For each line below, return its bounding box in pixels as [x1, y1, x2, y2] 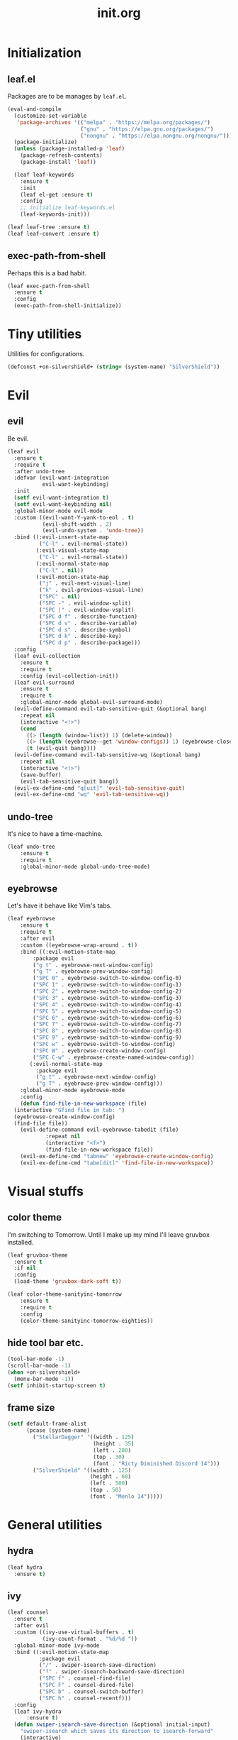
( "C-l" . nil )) [38, 566, 84, 574]
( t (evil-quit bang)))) [25, 745, 97, 752]
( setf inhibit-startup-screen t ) [7, 1382, 106, 1389]
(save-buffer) [20, 771, 62, 778]
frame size [7, 1402, 55, 1414]
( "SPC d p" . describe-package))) [38, 639, 141, 646]
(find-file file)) [13, 1120, 69, 1127]
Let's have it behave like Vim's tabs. [7, 901, 112, 910]
